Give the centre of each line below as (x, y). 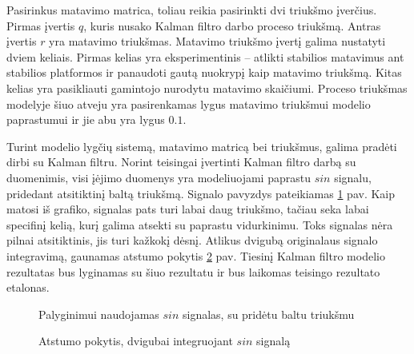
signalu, (353, 177)
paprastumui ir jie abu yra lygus (86, 119)
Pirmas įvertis (41, 25)
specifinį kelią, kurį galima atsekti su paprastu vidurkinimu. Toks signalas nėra (200, 224)
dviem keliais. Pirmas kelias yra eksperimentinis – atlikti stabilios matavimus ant (205, 56)
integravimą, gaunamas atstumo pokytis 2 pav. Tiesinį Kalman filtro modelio (196, 255)
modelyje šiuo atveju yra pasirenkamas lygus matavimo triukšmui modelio (189, 103)
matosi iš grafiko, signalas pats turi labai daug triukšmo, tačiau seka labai (188, 209)
